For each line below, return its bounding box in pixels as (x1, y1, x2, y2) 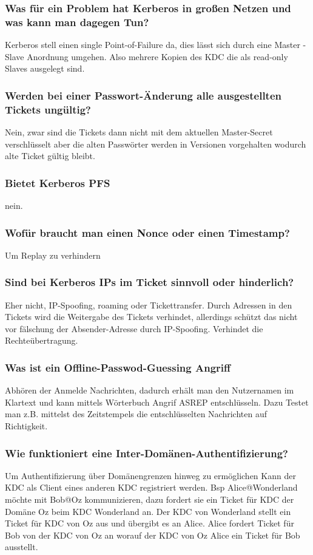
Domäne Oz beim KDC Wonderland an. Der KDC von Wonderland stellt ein (5, 505, 291, 517)
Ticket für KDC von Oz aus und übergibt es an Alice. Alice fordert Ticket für (5, 517, 294, 529)
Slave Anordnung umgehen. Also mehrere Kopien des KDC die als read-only (5, 50, 288, 63)
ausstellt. (5, 540, 38, 553)
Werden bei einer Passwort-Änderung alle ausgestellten (5, 87, 281, 103)
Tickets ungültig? (5, 101, 91, 117)
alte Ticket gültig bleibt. (5, 149, 95, 162)
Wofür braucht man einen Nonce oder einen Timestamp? (5, 225, 290, 240)
